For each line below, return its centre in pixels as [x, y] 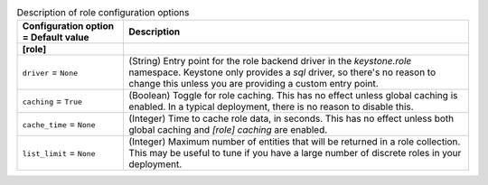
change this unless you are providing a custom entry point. [253, 84]
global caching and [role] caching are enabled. [228, 130]
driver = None [50, 72]
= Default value [56, 38]
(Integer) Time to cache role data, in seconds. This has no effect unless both [291, 119]
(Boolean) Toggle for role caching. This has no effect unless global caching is [293, 96]
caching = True [52, 101]
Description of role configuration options [103, 13]
